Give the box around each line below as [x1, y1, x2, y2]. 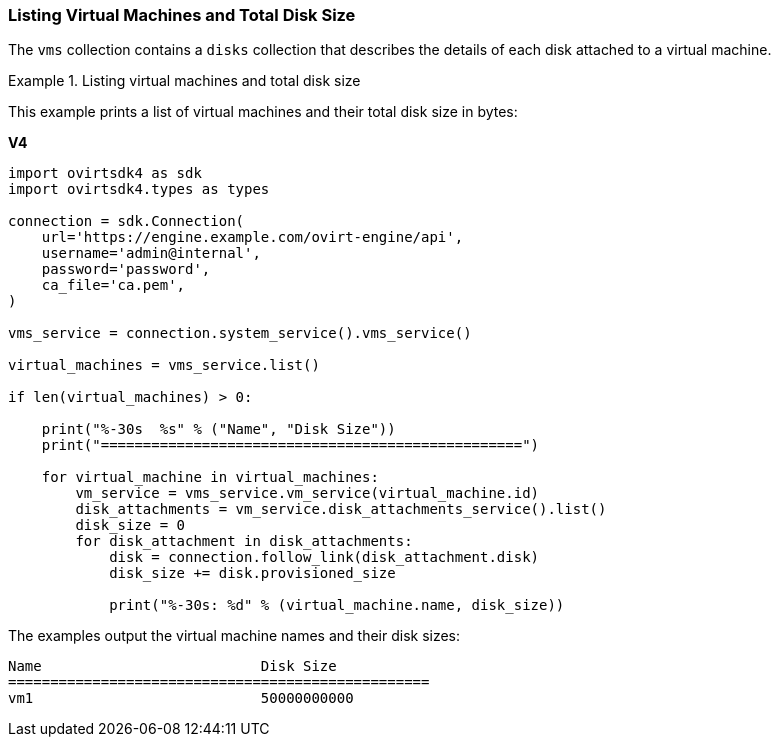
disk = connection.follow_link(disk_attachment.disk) [109, 549, 540, 566]
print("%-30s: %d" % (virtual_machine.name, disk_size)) [109, 597, 565, 614]
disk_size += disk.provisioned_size [109, 565, 396, 582]
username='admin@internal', [41, 245, 261, 262]
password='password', [41, 261, 211, 278]
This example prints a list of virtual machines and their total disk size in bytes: [8, 103, 518, 121]
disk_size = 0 [75, 517, 186, 534]
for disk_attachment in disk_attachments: [75, 533, 413, 550]
